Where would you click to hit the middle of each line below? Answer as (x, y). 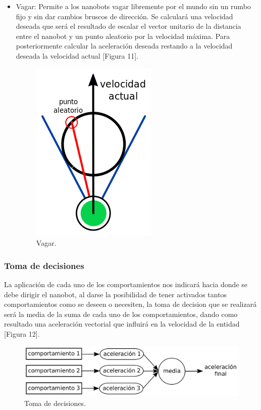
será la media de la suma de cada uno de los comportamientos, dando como (121, 314)
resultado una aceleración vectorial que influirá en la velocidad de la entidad (122, 324)
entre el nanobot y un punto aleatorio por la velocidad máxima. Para (123, 36)
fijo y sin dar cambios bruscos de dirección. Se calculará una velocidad (124, 16)
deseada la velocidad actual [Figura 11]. (77, 55)
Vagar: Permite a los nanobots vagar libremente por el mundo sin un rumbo (133, 6)
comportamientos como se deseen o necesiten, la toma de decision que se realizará (130, 304)
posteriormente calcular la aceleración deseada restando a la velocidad (124, 46)
